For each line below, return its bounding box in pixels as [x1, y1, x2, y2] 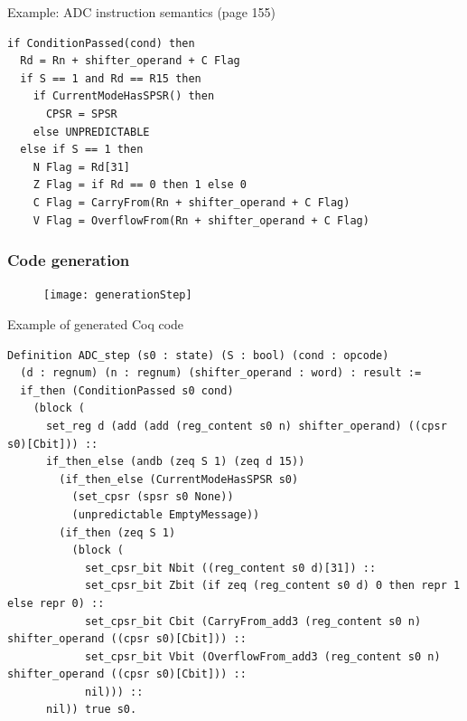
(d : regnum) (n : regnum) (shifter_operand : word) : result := [20, 366, 422, 380]
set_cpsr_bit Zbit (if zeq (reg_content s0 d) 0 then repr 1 [84, 579, 461, 593]
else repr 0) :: [7, 596, 105, 610]
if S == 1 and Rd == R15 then [20, 71, 201, 85]
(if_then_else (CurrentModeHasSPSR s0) [59, 472, 299, 486]
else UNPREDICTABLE [33, 125, 150, 138]
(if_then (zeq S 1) [59, 526, 176, 539]
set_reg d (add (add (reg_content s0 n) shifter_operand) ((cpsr [45, 419, 447, 432]
